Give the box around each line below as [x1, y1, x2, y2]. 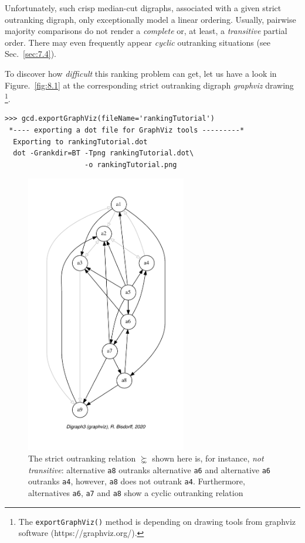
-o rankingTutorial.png [84, 160, 177, 169]
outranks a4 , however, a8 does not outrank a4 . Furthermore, [28, 475, 245, 487]
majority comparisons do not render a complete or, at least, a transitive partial [5, 25, 287, 37]
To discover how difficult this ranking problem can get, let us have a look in [5, 67, 277, 79]
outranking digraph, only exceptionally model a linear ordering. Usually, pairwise [5, 13, 296, 25]
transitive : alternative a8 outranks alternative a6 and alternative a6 [28, 463, 271, 476]
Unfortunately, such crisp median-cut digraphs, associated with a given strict [5, 2, 282, 13]
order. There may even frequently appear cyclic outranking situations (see [5, 36, 270, 48]
